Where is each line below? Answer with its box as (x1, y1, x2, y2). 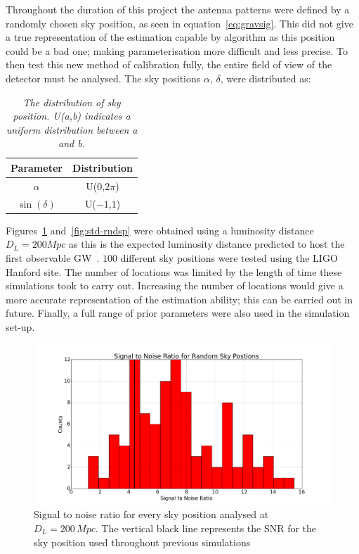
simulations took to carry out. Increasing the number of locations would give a (6, 278, 344, 293)
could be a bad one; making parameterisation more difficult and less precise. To (6, 43, 348, 58)
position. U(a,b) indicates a (13, 108, 131, 123)
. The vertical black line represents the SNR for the (95, 521, 317, 536)
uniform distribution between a (6, 122, 138, 137)
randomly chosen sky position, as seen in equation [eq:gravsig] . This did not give (6, 15, 353, 30)
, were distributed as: (220, 70, 311, 85)
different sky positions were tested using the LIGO (120, 250, 338, 265)
